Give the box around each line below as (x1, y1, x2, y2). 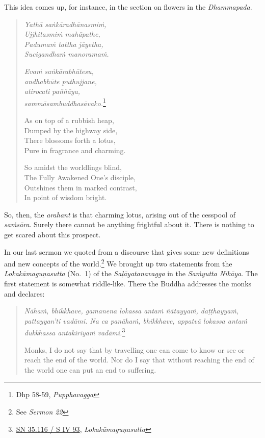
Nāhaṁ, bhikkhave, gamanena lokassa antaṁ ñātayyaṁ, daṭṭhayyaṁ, (24, 305, 239, 316)
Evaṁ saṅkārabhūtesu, (24, 65, 94, 76)
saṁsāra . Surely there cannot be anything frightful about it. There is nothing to (4, 219, 254, 230)
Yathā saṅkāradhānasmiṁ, (24, 18, 107, 29)
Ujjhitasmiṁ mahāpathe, (24, 29, 100, 39)
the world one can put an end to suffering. (24, 364, 156, 375)
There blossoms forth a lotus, (24, 135, 116, 145)
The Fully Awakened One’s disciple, (24, 172, 136, 182)
